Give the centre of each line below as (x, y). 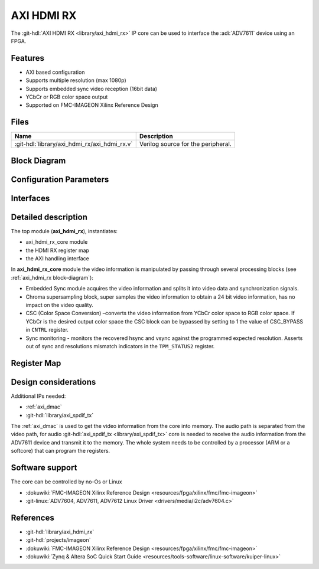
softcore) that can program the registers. (61, 451)
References (32, 517)
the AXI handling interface (58, 259)
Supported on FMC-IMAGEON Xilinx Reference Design (92, 105)
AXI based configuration (55, 72)
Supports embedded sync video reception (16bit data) (92, 89)
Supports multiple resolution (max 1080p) (76, 80)
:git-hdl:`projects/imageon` (58, 540)
